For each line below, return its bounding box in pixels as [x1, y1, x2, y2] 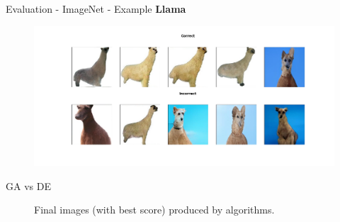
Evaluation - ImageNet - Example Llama [6, 1, 186, 16]
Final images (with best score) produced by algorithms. [34, 202, 275, 217]
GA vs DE [6, 178, 51, 193]
